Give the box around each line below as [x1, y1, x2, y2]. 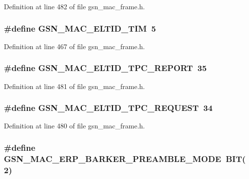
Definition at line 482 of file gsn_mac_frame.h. [4, 1, 145, 11]
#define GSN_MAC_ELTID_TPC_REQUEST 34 [4, 102, 213, 114]
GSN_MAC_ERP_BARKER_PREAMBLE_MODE [4, 152, 221, 164]
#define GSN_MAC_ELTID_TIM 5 [4, 22, 156, 34]
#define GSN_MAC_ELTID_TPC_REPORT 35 [4, 62, 207, 74]
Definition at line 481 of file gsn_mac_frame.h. [4, 81, 145, 91]
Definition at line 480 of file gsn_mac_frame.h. [4, 121, 145, 131]
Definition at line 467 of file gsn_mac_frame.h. [4, 41, 145, 51]
